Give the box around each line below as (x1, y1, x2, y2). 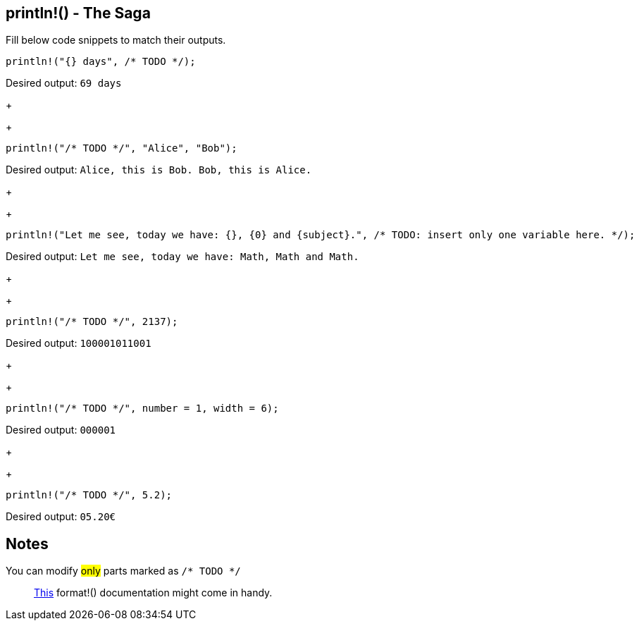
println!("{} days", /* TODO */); (6, 56, 196, 68)
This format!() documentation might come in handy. (34, 587, 273, 599)
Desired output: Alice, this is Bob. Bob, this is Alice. (6, 164, 312, 176)
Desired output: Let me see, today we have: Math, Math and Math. (6, 250, 359, 263)
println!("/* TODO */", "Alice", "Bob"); (6, 142, 237, 154)
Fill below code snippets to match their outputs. (6, 34, 226, 47)
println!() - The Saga (6, 4, 151, 22)
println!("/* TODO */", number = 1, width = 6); (6, 403, 279, 415)
